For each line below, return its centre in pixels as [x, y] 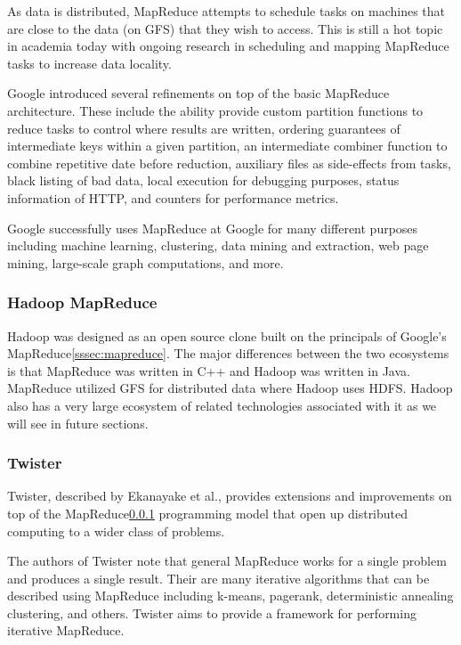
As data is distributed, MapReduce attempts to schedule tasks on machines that [226, 11]
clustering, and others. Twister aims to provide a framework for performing [212, 612]
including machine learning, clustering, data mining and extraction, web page [218, 245]
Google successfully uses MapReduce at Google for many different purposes [213, 228]
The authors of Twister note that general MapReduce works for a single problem [227, 561]
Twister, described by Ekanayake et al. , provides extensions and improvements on [230, 496]
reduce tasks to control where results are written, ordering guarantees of [204, 128]
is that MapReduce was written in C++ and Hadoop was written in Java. [209, 370]
